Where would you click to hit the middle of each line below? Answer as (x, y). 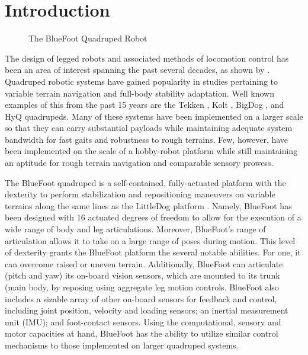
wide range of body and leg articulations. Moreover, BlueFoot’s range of (135, 229)
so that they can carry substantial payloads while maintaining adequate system (149, 128)
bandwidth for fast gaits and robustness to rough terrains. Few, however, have (147, 139)
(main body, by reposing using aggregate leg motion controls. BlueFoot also (142, 287)
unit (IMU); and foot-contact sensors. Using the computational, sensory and (143, 322)
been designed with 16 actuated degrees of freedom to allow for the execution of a (153, 217)
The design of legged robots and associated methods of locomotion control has (147, 58)
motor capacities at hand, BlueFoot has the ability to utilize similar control (142, 333)
